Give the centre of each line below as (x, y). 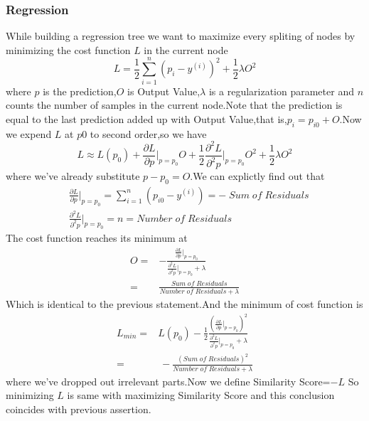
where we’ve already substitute (73, 176)
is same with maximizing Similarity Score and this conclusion (201, 395)
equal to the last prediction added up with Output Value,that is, (146, 118)
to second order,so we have (148, 133)
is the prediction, (80, 91)
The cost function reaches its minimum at (97, 238)
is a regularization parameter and (281, 91)
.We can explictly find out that (257, 176)
